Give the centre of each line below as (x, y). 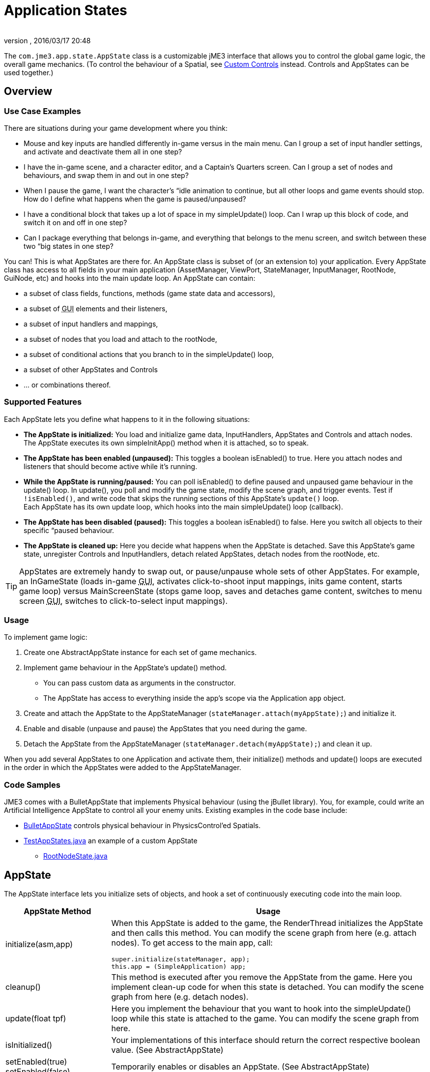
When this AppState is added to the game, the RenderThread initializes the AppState (267, 923)
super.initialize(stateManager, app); (181, 959)
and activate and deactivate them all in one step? (103, 151)
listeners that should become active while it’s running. (111, 466)
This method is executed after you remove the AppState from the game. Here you (262, 977)
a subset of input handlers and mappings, (91, 324)
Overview (28, 91)
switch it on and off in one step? (75, 222)
